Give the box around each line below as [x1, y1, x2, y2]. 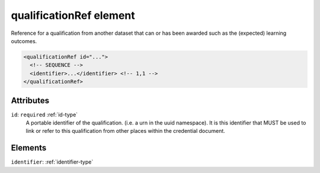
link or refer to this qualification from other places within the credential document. [25, 128, 225, 135]
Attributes [11, 95, 50, 106]
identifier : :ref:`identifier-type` [11, 158, 94, 165]
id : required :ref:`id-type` [11, 111, 78, 118]
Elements [11, 143, 47, 153]
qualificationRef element [11, 9, 136, 22]
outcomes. [11, 37, 37, 44]
